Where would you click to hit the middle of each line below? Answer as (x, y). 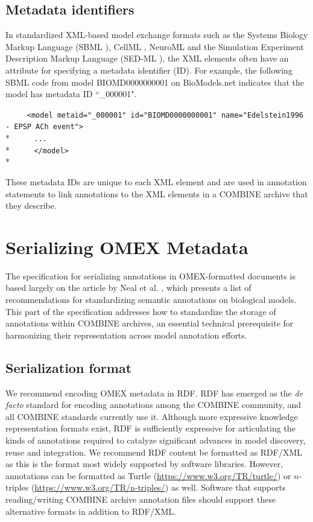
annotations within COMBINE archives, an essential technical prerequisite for (150, 323)
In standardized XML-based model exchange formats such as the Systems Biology (157, 35)
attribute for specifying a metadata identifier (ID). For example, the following (149, 70)
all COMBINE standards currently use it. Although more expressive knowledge (152, 416)
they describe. (31, 205)
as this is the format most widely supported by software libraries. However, (144, 464)
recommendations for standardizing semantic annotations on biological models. (151, 300)
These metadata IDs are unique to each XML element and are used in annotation (156, 181)
